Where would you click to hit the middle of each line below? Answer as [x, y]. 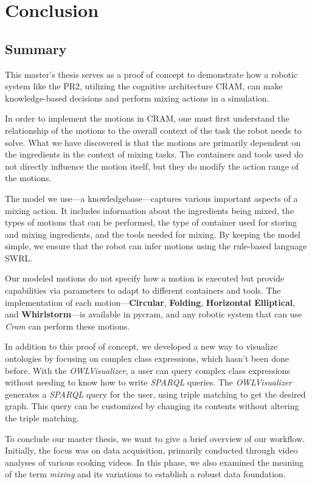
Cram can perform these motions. [68, 326]
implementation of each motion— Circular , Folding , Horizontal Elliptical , [150, 302]
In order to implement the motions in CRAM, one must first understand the [147, 118]
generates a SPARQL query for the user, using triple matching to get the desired [155, 394]
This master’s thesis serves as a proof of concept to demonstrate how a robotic [151, 74]
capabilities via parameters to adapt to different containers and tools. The [143, 290]
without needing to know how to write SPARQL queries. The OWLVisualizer [148, 382]
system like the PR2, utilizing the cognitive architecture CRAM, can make [144, 86]
